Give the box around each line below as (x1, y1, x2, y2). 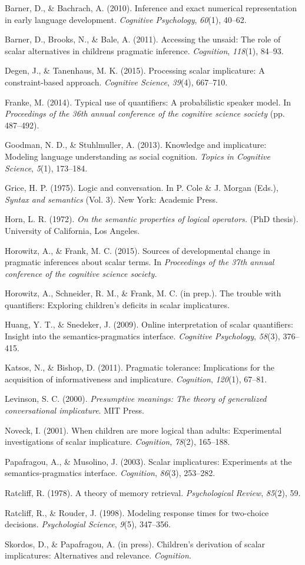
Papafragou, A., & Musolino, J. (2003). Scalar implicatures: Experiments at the (5, 455, 292, 467)
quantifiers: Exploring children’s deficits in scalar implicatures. (5, 298, 230, 310)
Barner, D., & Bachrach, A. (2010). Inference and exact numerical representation (5, 2, 297, 14)
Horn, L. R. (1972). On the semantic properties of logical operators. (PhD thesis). (5, 213, 299, 225)
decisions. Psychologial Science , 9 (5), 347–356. (5, 518, 171, 530)
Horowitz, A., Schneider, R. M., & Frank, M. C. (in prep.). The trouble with (5, 287, 281, 299)
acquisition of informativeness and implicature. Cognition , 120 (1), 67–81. (5, 372, 267, 385)
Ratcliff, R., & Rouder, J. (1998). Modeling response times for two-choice (5, 506, 269, 518)
